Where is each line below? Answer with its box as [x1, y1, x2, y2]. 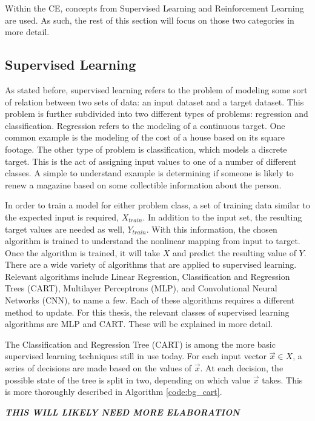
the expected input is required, [5, 210, 119, 223]
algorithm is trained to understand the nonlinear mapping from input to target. [5, 234, 300, 247]
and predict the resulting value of [172, 246, 296, 259]
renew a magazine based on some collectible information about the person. [5, 178, 282, 191]
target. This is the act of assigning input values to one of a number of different [5, 154, 297, 167]
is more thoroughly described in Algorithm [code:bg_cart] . [5, 385, 222, 398]
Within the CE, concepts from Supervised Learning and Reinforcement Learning [5, 2, 304, 14]
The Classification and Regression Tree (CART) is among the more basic [5, 337, 276, 350]
